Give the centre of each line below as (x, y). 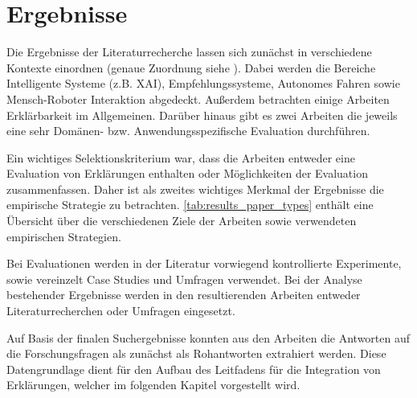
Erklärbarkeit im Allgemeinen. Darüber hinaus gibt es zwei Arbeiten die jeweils (202, 115)
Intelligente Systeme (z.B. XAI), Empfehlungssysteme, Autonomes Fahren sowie (203, 83)
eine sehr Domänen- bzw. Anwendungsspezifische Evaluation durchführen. (188, 131)
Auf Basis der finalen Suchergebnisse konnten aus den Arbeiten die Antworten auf (208, 337)
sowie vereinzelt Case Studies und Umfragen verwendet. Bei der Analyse (184, 279)
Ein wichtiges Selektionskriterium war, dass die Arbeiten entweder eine (181, 157)
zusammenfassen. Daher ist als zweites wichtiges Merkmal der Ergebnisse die (195, 189)
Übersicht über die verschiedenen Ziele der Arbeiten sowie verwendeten (182, 221)
